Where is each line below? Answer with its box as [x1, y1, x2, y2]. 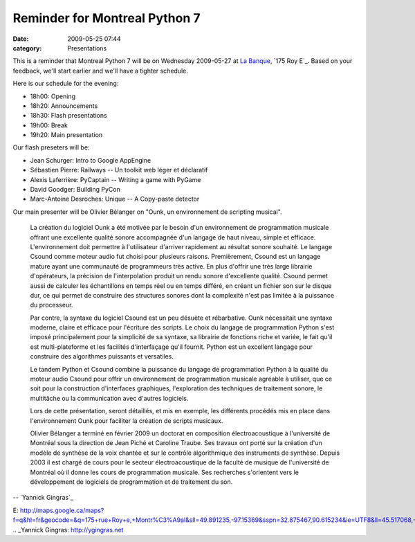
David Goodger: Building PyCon [30, 186, 121, 194]
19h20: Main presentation [30, 131, 103, 139]
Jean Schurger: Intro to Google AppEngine [30, 156, 151, 164]
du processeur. [30, 301, 73, 309]
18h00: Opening [30, 92, 76, 100]
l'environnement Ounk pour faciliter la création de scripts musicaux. [30, 416, 223, 425]
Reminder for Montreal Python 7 [12, 10, 201, 26]
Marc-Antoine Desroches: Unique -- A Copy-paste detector [30, 195, 200, 204]
